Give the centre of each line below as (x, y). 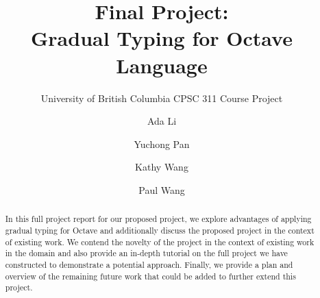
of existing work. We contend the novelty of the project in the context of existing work (160, 241)
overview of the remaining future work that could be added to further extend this (150, 276)
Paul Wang (162, 189)
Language (162, 65)
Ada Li (162, 121)
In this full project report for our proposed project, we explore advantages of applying (158, 219)
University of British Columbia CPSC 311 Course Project (162, 98)
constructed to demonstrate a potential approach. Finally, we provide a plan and (149, 264)
